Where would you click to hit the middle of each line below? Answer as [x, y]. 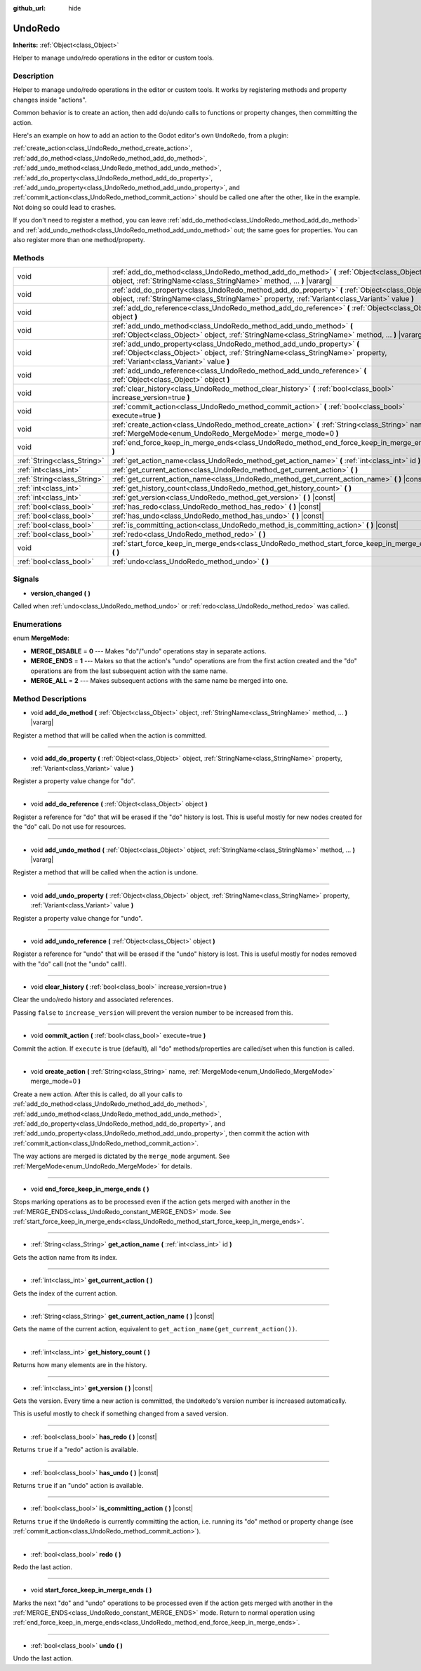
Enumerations [38, 624]
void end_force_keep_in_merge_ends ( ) [90, 1189]
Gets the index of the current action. [65, 1293]
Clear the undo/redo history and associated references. [93, 999]
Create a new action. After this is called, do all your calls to [98, 1094]
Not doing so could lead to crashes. [65, 207]
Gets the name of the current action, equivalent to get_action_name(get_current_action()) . [155, 1329]
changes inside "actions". [50, 100]
